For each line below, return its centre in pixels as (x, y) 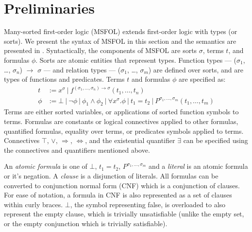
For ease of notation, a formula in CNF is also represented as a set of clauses (118, 195)
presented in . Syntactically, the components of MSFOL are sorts (101, 50)
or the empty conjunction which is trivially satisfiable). (86, 223)
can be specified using (216, 140)
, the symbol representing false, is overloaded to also (148, 204)
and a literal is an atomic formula (198, 166)
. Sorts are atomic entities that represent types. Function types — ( (136, 60)
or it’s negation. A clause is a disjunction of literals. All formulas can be (111, 176)
